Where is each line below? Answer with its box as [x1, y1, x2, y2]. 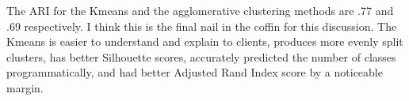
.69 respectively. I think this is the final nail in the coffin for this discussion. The [6, 17, 397, 34]
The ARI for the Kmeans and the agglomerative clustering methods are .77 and [6, 2, 394, 18]
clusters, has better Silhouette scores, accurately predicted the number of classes [6, 48, 396, 65]
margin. [6, 79, 44, 95]
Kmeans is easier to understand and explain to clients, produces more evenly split [6, 33, 403, 50]
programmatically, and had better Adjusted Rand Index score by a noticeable [6, 64, 383, 80]
